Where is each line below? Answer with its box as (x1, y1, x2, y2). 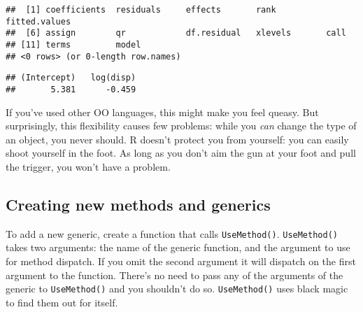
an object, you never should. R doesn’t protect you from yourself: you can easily (6, 132, 349, 146)
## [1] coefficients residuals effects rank (6, 5, 276, 15)
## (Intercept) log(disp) (6, 73, 136, 83)
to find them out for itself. (6, 295, 118, 309)
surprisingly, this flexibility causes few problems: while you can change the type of (6, 118, 357, 133)
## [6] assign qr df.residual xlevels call (6, 28, 346, 38)
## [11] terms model (6, 39, 141, 50)
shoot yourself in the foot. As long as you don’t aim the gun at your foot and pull (6, 146, 356, 160)
